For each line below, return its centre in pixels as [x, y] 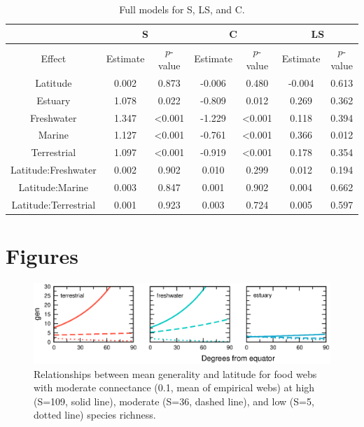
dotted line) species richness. [95, 415]
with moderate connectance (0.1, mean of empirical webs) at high [174, 387]
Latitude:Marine [54, 187]
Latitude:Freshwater [54, 170]
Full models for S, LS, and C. [182, 9]
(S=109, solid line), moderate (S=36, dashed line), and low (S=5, [174, 401]
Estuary [54, 100]
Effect [54, 58]
